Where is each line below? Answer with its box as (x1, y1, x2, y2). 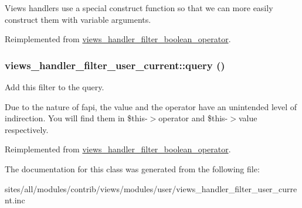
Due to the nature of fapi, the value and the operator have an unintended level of (5, 100, 297, 112)
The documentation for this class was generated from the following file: (5, 162, 260, 175)
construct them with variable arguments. (5, 13, 151, 25)
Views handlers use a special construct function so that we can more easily (5, 2, 273, 13)
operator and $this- (158, 112, 228, 124)
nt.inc (5, 194, 25, 206)
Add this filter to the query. (5, 81, 104, 93)
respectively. (5, 123, 49, 135)
